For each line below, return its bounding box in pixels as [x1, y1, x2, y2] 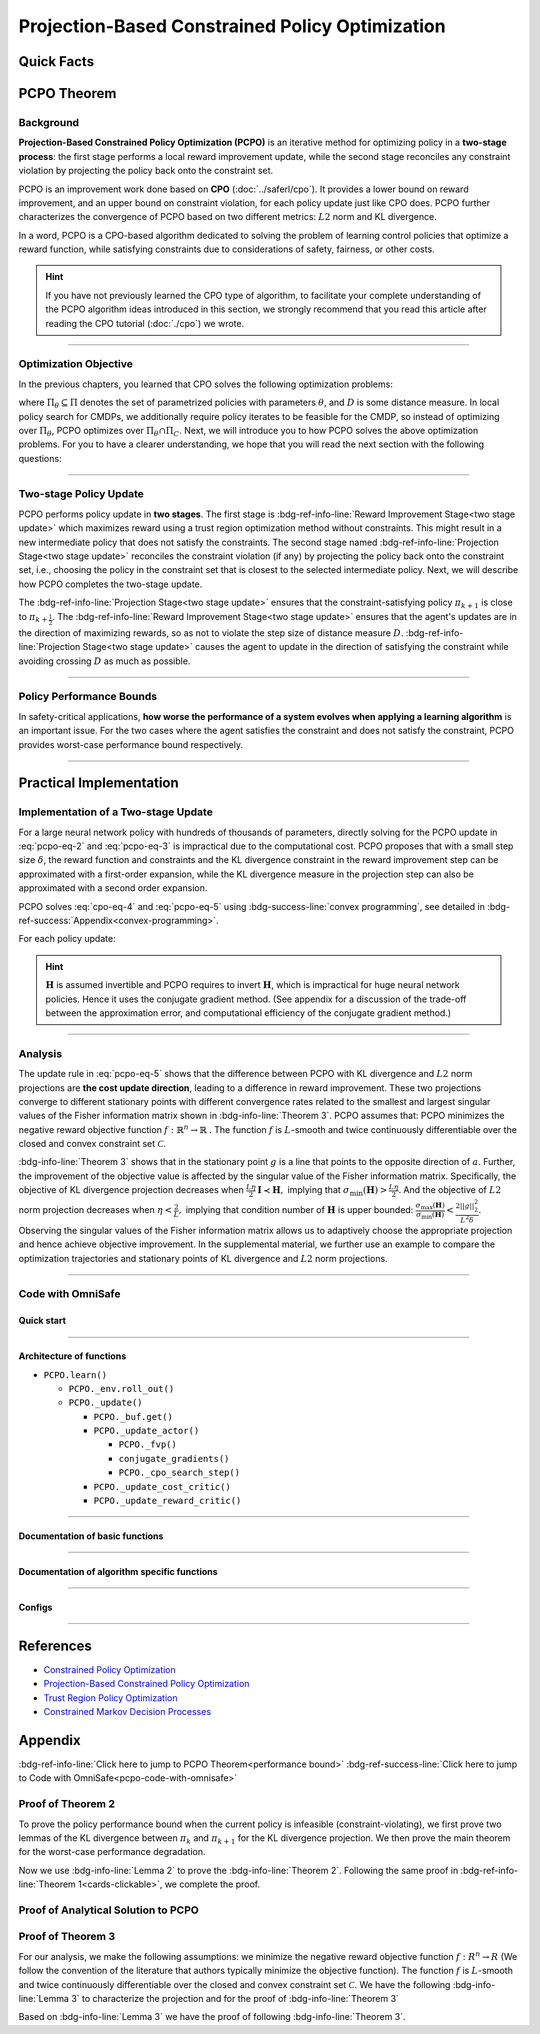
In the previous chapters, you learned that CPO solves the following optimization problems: [18, 378, 394, 390]
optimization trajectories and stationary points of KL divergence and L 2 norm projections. [18, 1252, 389, 1264]
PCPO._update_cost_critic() [93, 1481, 232, 1492]
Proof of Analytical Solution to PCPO [18, 1903, 199, 1917]
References [18, 1637, 92, 1654]
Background [18, 115, 80, 129]
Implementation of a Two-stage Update [18, 805, 214, 819]
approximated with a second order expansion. [18, 882, 208, 894]
